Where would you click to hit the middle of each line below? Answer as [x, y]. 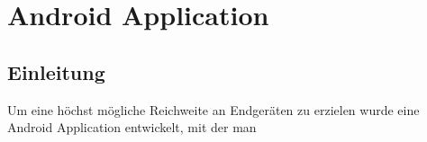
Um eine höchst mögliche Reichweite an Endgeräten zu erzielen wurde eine [213, 109]
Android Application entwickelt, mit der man [132, 127]
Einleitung [56, 71]
